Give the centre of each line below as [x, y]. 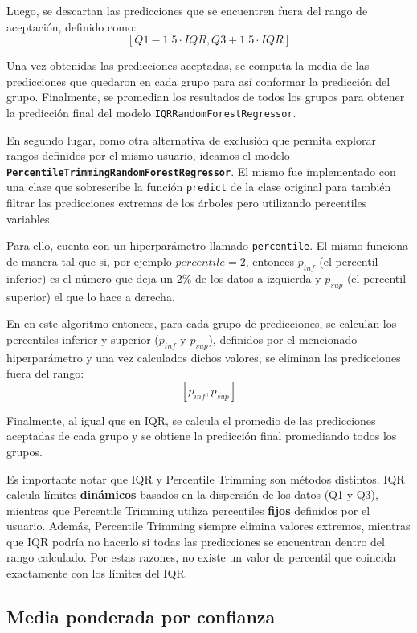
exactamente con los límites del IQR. [97, 573]
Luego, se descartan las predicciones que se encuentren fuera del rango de [187, 10]
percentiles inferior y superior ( [83, 339]
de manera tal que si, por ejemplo [89, 261]
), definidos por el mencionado [283, 339]
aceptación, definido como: [72, 26]
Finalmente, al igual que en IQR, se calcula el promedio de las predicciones [191, 420]
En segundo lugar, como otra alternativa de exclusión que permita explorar [191, 139]
